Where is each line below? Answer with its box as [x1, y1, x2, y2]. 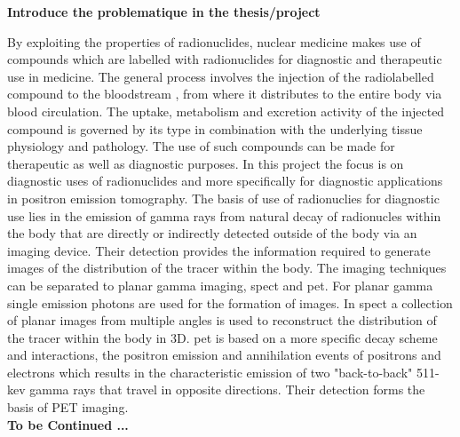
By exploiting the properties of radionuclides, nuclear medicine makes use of [7, 32, 421, 51]
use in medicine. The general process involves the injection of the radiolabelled [7, 67, 434, 85]
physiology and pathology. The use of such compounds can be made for [7, 137, 395, 155]
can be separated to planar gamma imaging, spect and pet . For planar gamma [7, 275, 433, 294]
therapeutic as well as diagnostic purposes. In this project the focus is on [7, 154, 404, 172]
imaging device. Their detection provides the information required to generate [7, 241, 431, 259]
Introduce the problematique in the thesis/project [7, 3, 321, 20]
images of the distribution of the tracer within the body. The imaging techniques [7, 258, 447, 277]
